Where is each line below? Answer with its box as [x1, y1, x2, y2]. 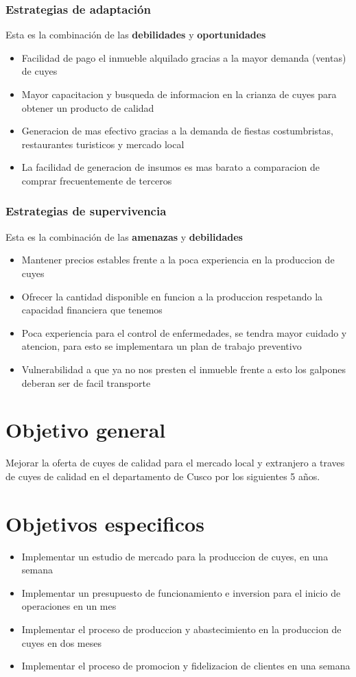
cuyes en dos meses [21, 635, 102, 650]
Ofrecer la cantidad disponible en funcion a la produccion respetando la [21, 289, 323, 303]
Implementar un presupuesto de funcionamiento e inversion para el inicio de [21, 585, 341, 599]
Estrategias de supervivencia [5, 202, 167, 219]
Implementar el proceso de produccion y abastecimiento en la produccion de [21, 621, 342, 636]
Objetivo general [5, 416, 166, 444]
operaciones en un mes [21, 599, 117, 613]
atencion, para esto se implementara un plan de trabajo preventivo [21, 339, 302, 353]
